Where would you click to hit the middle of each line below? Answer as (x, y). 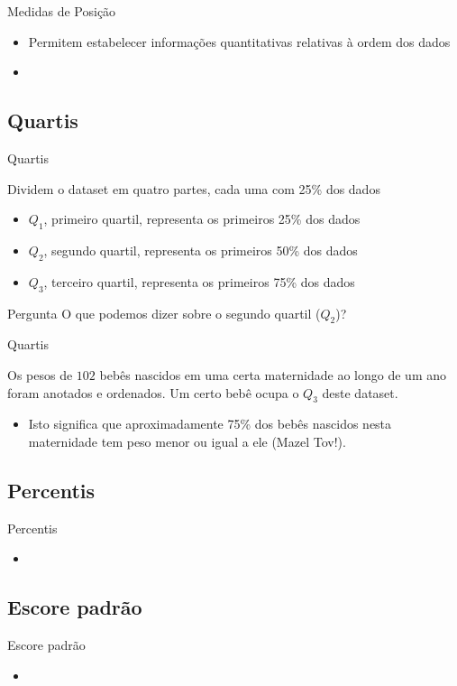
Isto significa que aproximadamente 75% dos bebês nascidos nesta (210, 424)
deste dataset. (360, 392)
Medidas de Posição (62, 11)
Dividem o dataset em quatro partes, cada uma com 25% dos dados (194, 188)
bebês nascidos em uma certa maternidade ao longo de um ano (273, 374)
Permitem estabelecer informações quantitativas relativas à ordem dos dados (239, 41)
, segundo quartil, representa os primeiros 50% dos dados (201, 250)
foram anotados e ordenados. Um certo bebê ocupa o (153, 392)
